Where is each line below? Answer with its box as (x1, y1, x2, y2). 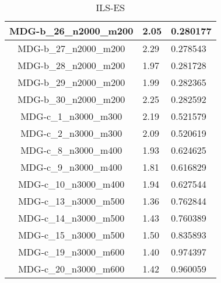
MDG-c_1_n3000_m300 (20, 109, 122, 123)
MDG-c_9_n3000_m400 (20, 160, 122, 174)
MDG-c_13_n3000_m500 (18, 194, 125, 208)
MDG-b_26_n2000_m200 (9, 24, 134, 37)
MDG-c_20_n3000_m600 (18, 262, 125, 275)
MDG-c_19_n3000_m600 (18, 245, 125, 258)
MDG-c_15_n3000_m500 (18, 228, 125, 241)
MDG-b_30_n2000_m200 (17, 92, 125, 106)
